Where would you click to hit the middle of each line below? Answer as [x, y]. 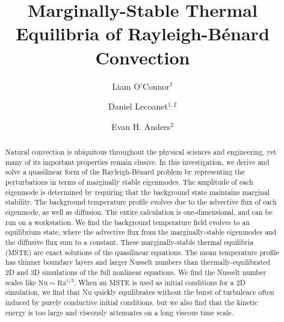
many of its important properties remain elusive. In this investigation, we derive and [137, 162]
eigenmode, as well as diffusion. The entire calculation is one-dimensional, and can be [139, 212]
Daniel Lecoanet [138, 106]
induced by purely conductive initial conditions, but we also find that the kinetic [131, 302]
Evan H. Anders [141, 126]
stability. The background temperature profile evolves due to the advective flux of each [141, 202]
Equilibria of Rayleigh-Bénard [143, 33]
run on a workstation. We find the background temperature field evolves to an [128, 222]
